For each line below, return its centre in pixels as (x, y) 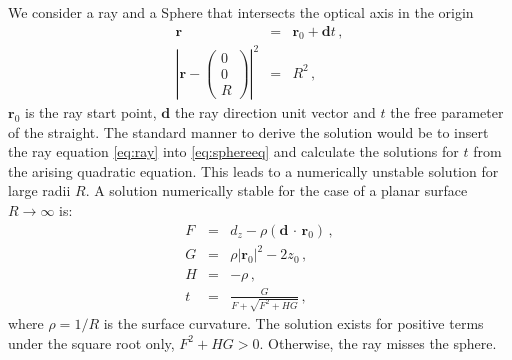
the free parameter (447, 111)
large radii (39, 190)
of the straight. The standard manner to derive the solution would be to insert (248, 131)
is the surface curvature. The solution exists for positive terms (293, 323)
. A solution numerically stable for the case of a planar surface (276, 190)
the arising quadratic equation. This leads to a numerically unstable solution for (253, 170)
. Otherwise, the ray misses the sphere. (378, 342)
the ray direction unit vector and (275, 111)
